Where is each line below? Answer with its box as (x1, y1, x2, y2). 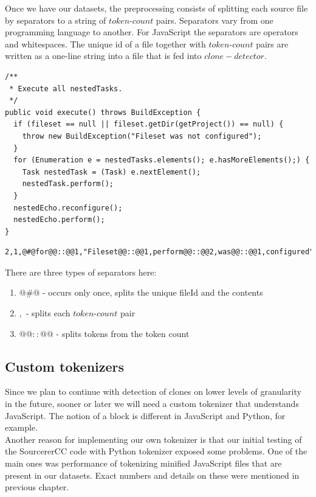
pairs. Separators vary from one (156, 13, 273, 26)
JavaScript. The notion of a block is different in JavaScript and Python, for (5, 409, 286, 422)
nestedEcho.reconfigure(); (13, 203, 123, 212)
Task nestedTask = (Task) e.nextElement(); (22, 167, 201, 176)
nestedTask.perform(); (22, 179, 114, 189)
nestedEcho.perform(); (13, 215, 105, 224)
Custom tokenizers (5, 356, 125, 375)
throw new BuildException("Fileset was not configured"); (22, 131, 262, 141)
